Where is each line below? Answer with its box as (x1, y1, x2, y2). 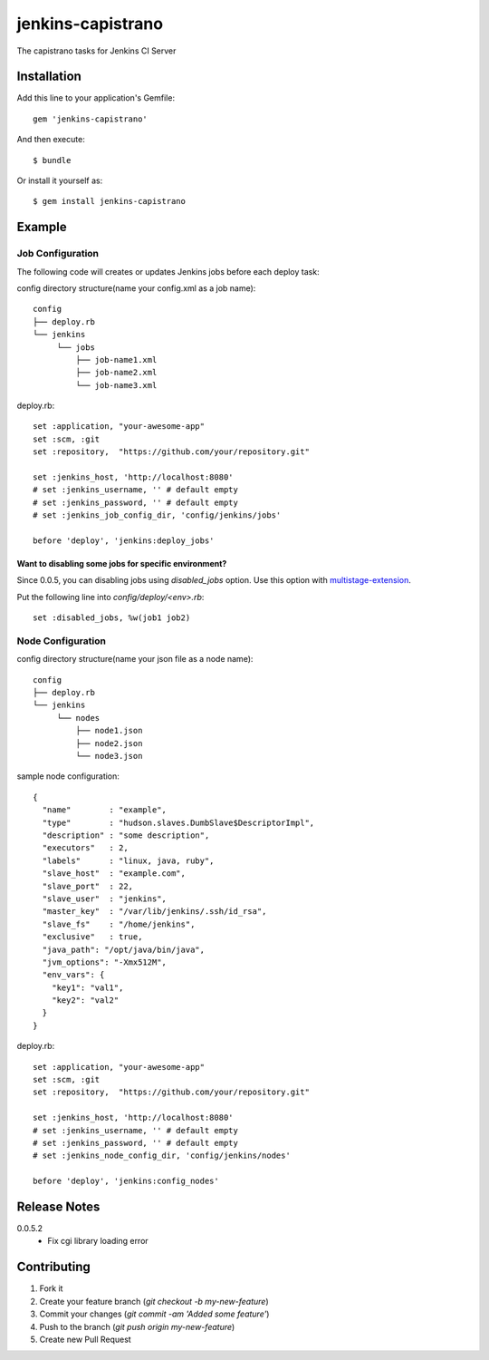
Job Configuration (16, 248, 100, 260)
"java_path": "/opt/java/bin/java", (42, 944, 206, 955)
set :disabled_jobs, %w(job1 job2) (33, 613, 191, 623)
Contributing (16, 1259, 91, 1275)
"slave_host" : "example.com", (42, 869, 186, 879)
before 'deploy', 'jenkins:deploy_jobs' (33, 535, 215, 546)
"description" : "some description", (42, 830, 210, 840)
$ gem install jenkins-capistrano (33, 196, 186, 207)
